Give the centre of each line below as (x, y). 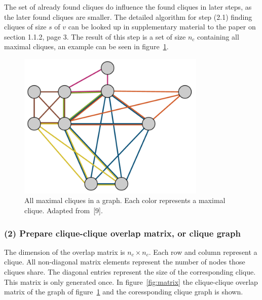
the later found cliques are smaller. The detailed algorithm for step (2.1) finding (128, 16)
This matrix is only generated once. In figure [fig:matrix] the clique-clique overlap (131, 281)
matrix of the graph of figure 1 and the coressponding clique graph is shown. (124, 292)
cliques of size (25, 27)
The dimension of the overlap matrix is (65, 252)
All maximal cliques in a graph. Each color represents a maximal (125, 200)
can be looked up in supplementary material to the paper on (162, 27)
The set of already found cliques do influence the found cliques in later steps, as (128, 7)
